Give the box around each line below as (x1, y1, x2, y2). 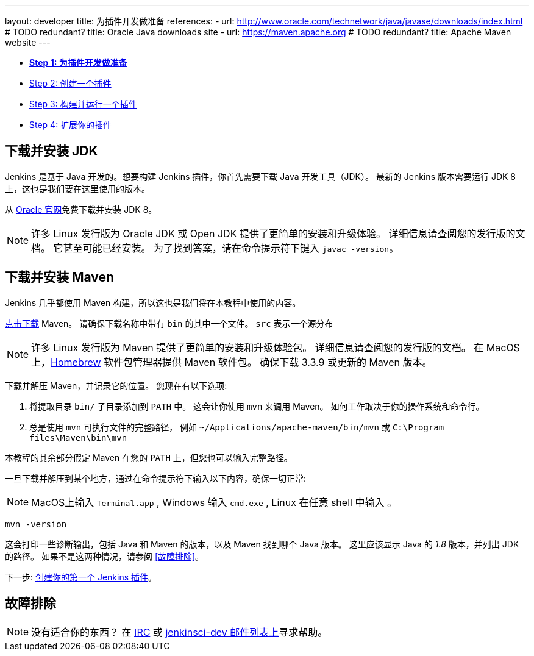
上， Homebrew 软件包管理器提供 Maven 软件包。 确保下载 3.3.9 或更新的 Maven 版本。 (31, 355, 432, 368)
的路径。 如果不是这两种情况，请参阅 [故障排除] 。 (5, 551, 204, 562)
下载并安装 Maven (5, 269, 115, 285)
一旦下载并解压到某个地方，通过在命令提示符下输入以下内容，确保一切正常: (5, 472, 307, 483)
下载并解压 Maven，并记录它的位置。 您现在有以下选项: (5, 380, 227, 391)
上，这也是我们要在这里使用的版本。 (5, 183, 150, 194)
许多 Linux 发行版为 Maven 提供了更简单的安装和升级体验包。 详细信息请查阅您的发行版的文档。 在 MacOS (31, 341, 520, 354)
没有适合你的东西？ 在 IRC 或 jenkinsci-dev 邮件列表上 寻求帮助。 (31, 626, 328, 638)
